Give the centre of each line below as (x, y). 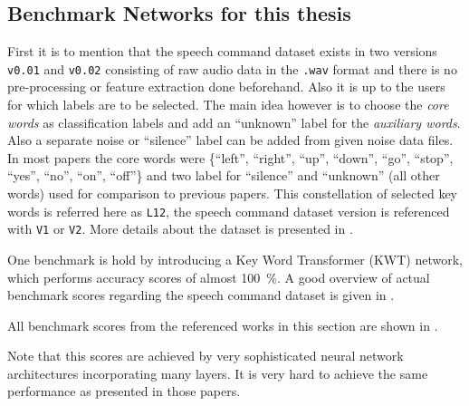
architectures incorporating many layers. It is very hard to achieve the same (218, 373)
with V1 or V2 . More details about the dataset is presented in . (180, 229)
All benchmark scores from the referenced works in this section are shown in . (223, 325)
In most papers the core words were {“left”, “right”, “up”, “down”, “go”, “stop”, (230, 157)
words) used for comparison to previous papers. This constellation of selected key (233, 193)
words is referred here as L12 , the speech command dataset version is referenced (229, 211)
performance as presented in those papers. (124, 391)
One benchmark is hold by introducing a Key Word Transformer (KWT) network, (235, 259)
